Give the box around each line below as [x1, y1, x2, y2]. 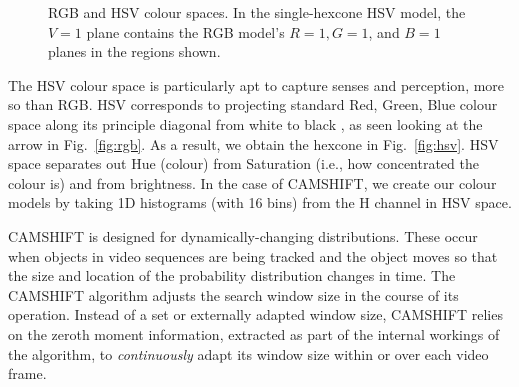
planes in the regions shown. [48, 41, 221, 62]
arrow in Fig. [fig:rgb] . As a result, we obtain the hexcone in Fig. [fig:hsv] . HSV [8, 133, 499, 154]
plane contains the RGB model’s [86, 21, 285, 42]
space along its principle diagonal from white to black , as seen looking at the [8, 113, 483, 134]
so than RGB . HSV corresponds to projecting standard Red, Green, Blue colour [8, 94, 498, 115]
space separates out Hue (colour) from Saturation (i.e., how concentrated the [8, 153, 479, 174]
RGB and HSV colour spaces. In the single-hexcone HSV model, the [48, 2, 466, 22]
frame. [8, 363, 47, 384]
